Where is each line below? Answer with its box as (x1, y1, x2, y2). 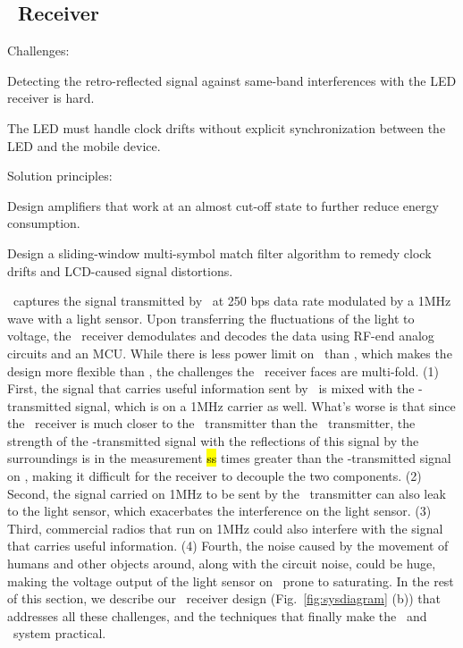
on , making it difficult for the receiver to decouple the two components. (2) (7, 467, 422, 485)
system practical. (13, 624, 106, 643)
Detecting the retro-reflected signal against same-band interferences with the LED (7, 71, 457, 89)
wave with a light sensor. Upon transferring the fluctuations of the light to (7, 308, 415, 327)
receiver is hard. (7, 88, 95, 107)
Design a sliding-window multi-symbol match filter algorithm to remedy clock (7, 243, 432, 262)
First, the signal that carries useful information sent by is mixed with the (7, 379, 415, 398)
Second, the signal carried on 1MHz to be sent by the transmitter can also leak (7, 484, 446, 502)
